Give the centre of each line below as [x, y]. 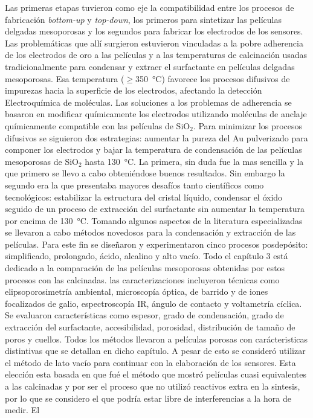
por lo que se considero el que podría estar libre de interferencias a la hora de [148, 398]
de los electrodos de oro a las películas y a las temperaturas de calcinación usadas [156, 55]
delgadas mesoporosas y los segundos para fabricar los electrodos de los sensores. [154, 31]
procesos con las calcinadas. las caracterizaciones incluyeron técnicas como [142, 279]
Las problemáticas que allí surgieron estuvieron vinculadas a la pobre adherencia [154, 43]
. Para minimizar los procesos [248, 125]
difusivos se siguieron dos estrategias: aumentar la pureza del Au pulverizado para [156, 137]
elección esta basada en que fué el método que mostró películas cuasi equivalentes [156, 374]
